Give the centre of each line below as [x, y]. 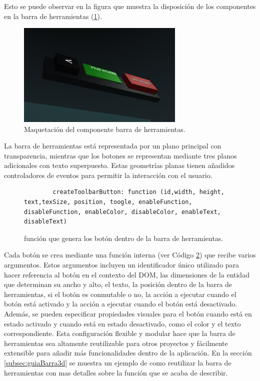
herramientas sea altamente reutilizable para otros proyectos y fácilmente [116, 343]
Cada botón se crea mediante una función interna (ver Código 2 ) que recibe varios [130, 255]
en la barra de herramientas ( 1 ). [53, 16]
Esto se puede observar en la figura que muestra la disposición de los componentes [130, 6]
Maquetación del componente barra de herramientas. [105, 129]
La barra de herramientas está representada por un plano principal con [113, 146]
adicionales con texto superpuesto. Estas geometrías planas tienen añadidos [119, 165]
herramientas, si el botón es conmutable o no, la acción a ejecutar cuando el [120, 294]
